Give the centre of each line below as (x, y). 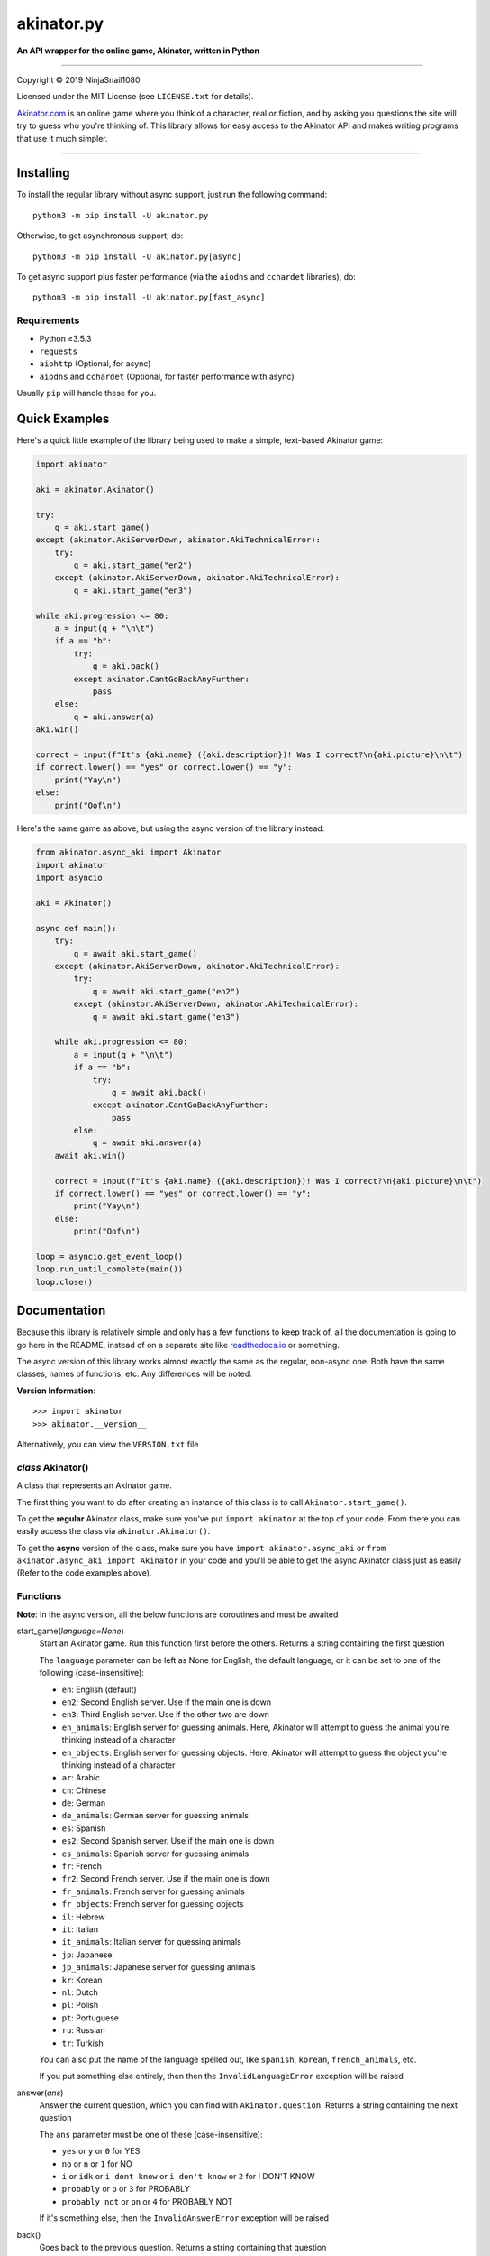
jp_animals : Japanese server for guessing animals (159, 1967)
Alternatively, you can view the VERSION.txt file (108, 1444)
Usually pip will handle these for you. (86, 393)
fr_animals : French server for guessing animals (153, 1891)
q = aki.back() (126, 666)
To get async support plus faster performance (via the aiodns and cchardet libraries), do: (186, 276)
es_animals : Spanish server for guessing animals (155, 1854)
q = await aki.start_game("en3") (166, 1017)
